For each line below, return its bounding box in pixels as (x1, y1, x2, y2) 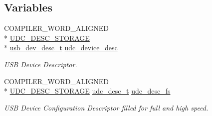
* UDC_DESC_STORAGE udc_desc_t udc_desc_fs (4, 86, 171, 96)
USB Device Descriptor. (4, 59, 77, 69)
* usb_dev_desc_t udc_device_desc (4, 42, 118, 53)
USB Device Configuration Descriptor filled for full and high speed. (4, 102, 209, 113)
